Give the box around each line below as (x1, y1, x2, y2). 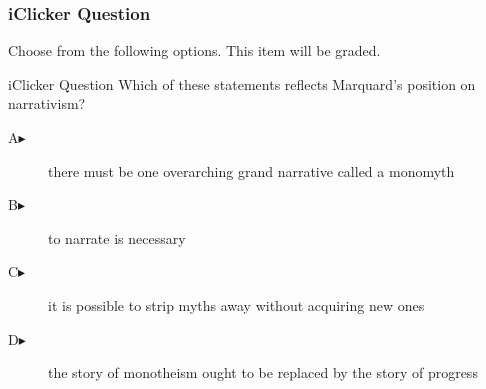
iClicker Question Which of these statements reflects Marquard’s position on (8, 73, 476, 94)
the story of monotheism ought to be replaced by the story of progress (48, 362, 478, 383)
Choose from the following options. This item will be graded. (8, 40, 381, 61)
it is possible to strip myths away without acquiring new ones (48, 294, 425, 315)
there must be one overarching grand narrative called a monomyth (48, 160, 455, 181)
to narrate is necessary (48, 227, 186, 248)
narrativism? (8, 93, 86, 114)
